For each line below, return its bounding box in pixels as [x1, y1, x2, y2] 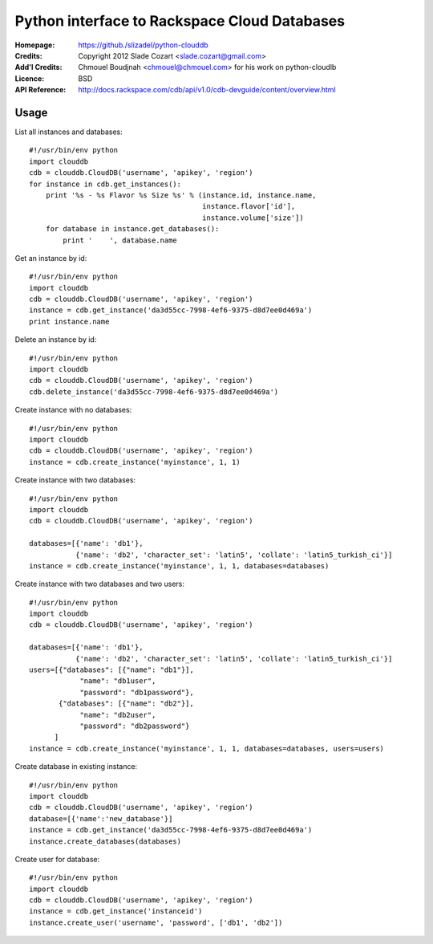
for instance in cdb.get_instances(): [29, 179, 182, 189]
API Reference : [14, 85, 67, 95]
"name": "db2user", [79, 710, 156, 719]
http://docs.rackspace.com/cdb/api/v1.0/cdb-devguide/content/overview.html [78, 85, 336, 95]
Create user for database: [14, 854, 100, 864]
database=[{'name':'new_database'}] [29, 814, 173, 823]
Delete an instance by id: [14, 335, 97, 344]
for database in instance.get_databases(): [45, 225, 220, 234]
